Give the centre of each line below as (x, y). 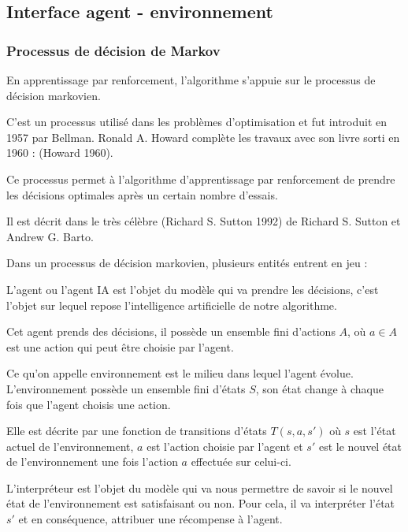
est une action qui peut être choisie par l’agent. (120, 346)
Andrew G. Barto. (50, 236)
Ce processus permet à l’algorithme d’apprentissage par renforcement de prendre (201, 179)
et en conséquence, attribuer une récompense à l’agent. (150, 519)
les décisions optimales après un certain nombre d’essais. (142, 194)
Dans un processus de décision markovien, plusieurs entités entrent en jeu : (187, 263)
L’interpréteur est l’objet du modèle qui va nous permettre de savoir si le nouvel (200, 487)
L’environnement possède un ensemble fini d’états (126, 388)
